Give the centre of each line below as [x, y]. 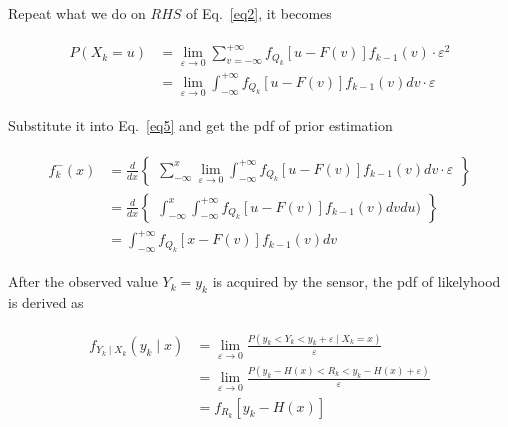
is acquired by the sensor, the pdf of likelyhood [356, 281]
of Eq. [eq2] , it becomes [259, 13]
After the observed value [83, 281]
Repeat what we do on [77, 13]
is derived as [46, 301]
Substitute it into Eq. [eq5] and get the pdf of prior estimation [200, 125]
